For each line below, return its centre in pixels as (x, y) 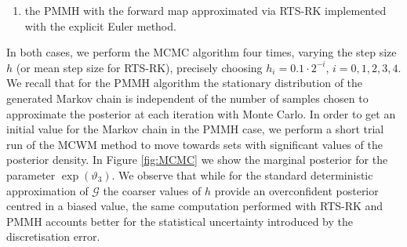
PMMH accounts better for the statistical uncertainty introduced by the (180, 221)
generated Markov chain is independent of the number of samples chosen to (187, 98)
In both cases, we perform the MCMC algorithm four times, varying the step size (202, 52)
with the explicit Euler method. (100, 25)
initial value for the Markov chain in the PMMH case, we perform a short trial (195, 129)
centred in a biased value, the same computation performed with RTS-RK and (195, 206)
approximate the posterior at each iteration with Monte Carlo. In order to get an (201, 113)
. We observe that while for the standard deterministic (242, 174)
